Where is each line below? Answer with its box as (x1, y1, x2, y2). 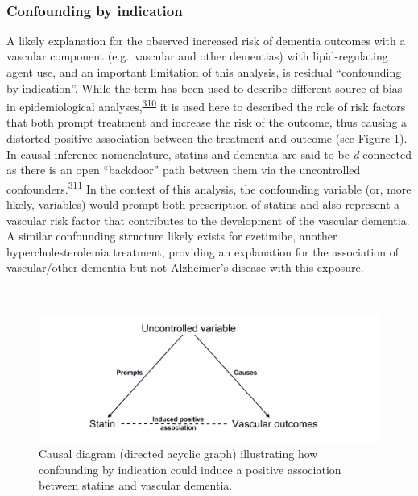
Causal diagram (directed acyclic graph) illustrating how (39, 445, 318, 462)
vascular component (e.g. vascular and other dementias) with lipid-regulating (6, 48, 388, 65)
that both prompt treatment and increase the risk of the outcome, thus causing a (6, 114, 408, 131)
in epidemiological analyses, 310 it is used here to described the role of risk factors (6, 96, 406, 115)
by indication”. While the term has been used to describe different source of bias (6, 79, 403, 96)
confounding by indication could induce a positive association (39, 461, 341, 477)
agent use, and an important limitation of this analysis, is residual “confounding (6, 64, 402, 80)
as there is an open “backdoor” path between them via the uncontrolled (6, 161, 361, 178)
